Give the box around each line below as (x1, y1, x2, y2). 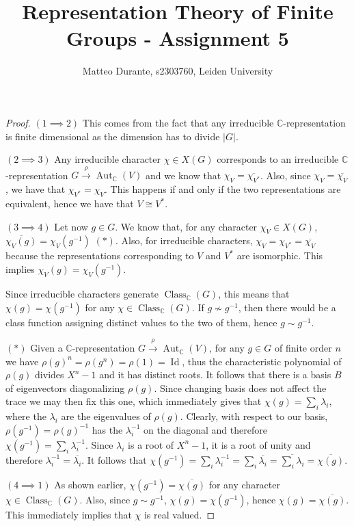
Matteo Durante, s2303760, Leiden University (82, 64, 273, 78)
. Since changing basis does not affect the (154, 380, 327, 395)
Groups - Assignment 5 (66, 24, 289, 52)
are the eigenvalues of (61, 409, 151, 423)
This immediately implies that (5, 507, 132, 521)
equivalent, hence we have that (5, 196, 134, 211)
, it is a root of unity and (206, 437, 311, 451)
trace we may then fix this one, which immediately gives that (5, 394, 262, 408)
